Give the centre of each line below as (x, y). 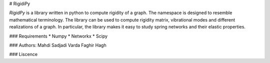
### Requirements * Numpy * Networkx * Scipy (58, 36)
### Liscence (23, 54)
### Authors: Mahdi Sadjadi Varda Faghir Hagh (58, 45)
